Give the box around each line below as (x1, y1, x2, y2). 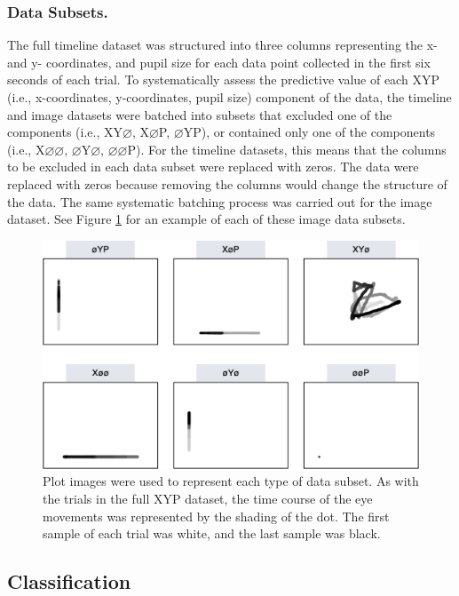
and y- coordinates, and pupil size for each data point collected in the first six (7, 52, 431, 71)
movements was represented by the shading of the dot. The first (43, 506, 390, 525)
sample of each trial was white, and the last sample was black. (43, 524, 381, 543)
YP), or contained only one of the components (183, 123, 436, 141)
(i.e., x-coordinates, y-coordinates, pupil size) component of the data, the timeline (7, 88, 452, 106)
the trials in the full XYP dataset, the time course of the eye (43, 489, 373, 508)
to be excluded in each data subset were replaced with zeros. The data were (7, 157, 419, 176)
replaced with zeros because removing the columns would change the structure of (7, 174, 447, 193)
